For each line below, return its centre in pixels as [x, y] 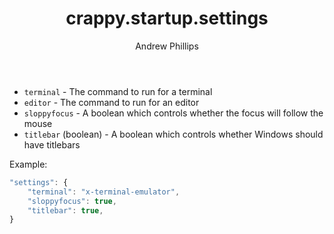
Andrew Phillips [167, 46]
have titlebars [52, 144]
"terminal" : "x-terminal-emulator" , [104, 192]
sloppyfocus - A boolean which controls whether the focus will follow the [173, 113]
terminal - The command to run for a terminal [118, 91]
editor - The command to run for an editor [111, 102]
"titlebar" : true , [65, 210]
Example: [28, 164]
